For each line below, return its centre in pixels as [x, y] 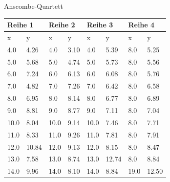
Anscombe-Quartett [34, 6]
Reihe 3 [100, 25]
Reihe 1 [21, 25]
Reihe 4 [141, 25]
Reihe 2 [62, 25]
